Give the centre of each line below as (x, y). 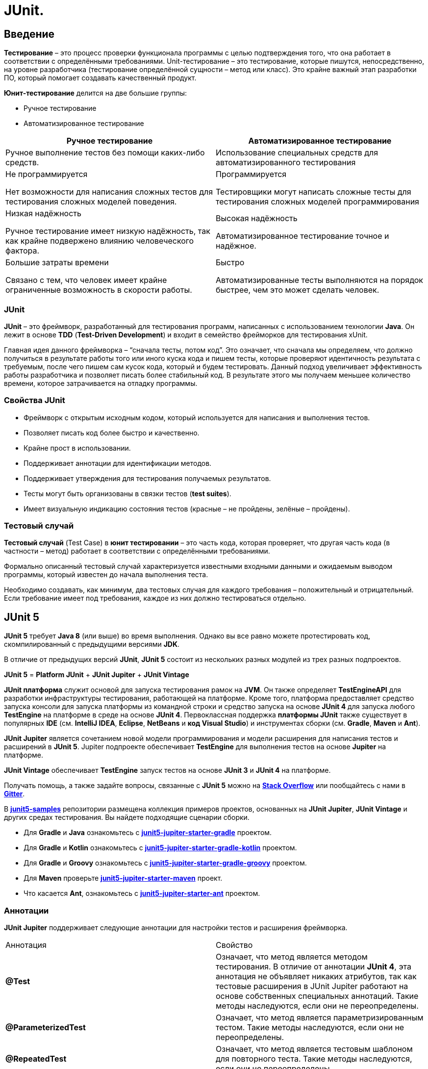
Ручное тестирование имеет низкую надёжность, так (108, 231)
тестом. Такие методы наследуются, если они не (310, 1028)
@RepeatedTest (36, 1059)
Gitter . (14, 794)
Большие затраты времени (57, 263)
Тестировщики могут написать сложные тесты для (314, 192)
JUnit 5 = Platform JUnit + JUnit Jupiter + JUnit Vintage (97, 675)
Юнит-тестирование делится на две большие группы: (96, 93)
